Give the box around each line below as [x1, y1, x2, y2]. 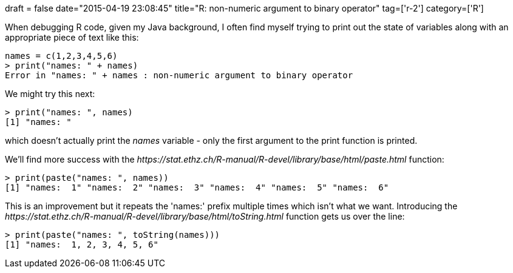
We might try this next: [5, 89, 95, 99]
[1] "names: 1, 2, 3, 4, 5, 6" [5, 240, 158, 249]
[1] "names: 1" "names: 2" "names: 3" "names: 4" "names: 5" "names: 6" [5, 183, 389, 192]
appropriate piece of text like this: [5, 32, 139, 42]
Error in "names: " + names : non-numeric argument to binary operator [5, 70, 353, 80]
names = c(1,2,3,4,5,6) [5, 51, 118, 61]
